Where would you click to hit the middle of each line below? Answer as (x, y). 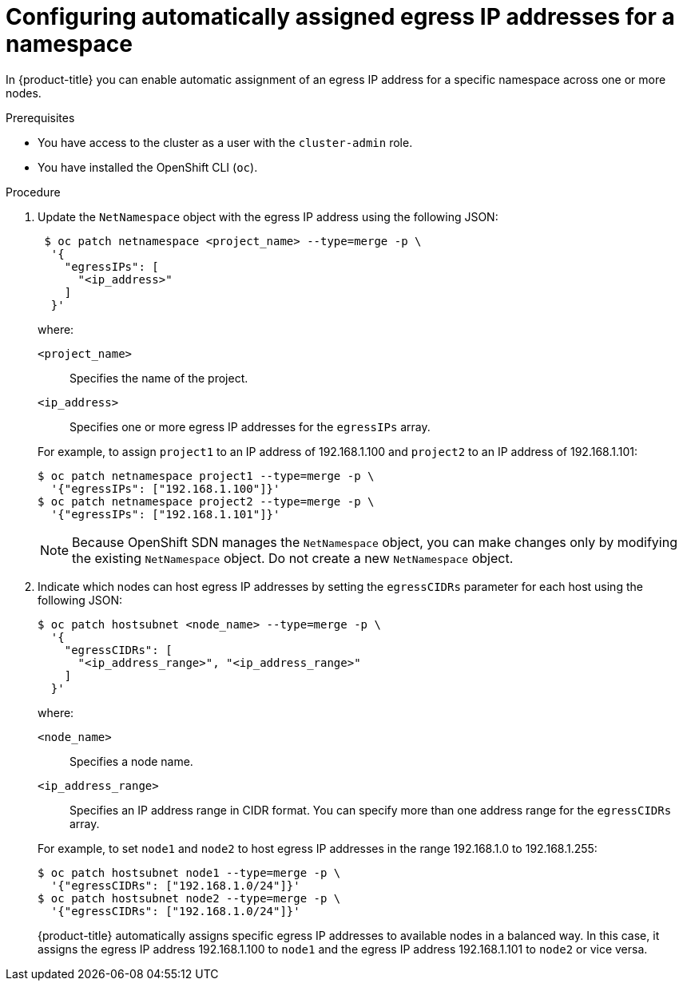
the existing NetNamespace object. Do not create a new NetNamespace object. (293, 558)
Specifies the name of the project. (159, 378)
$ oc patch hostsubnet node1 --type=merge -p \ (189, 872)
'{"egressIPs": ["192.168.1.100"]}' (165, 488)
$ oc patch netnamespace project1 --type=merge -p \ (206, 476)
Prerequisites (40, 117)
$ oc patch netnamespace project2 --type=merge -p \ (206, 501)
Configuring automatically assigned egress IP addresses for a (340, 17)
